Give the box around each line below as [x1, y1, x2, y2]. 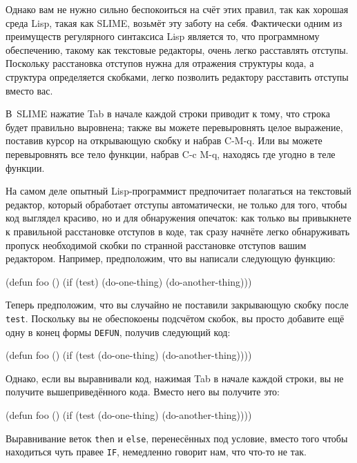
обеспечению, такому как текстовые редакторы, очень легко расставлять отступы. [6, 42, 349, 57]
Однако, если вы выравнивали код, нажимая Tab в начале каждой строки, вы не [6, 371, 344, 385]
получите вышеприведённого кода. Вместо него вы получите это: [6, 384, 280, 399]
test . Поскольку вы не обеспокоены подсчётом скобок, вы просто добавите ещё [6, 311, 345, 325]
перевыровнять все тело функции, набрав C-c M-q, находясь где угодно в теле [6, 146, 336, 161]
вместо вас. [6, 83, 53, 97]
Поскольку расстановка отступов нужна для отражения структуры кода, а [6, 56, 314, 70]
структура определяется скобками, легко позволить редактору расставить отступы [6, 69, 349, 83]
